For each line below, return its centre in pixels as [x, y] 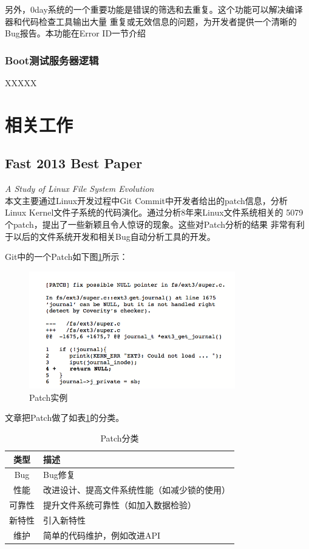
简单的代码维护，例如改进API [102, 535]
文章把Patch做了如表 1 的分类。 [65, 418]
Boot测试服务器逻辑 [52, 60]
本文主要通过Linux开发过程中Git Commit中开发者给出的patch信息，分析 [146, 200]
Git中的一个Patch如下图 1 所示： [66, 257]
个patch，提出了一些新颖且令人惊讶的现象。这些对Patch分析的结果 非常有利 [155, 224]
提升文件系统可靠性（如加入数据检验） [120, 505]
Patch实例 [49, 397]
